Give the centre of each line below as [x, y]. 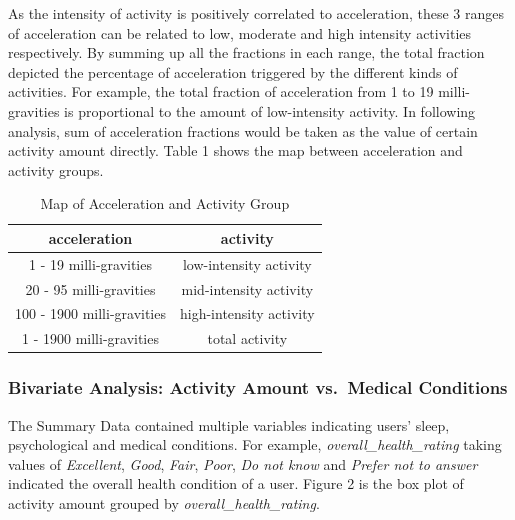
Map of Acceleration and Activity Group [165, 203]
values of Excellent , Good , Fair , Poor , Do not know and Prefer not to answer [243, 463]
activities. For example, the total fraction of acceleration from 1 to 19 [221, 91]
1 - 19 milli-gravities [90, 263]
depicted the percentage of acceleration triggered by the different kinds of [233, 71]
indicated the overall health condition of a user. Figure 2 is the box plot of [236, 483]
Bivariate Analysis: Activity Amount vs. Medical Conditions [258, 387]
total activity [247, 338]
